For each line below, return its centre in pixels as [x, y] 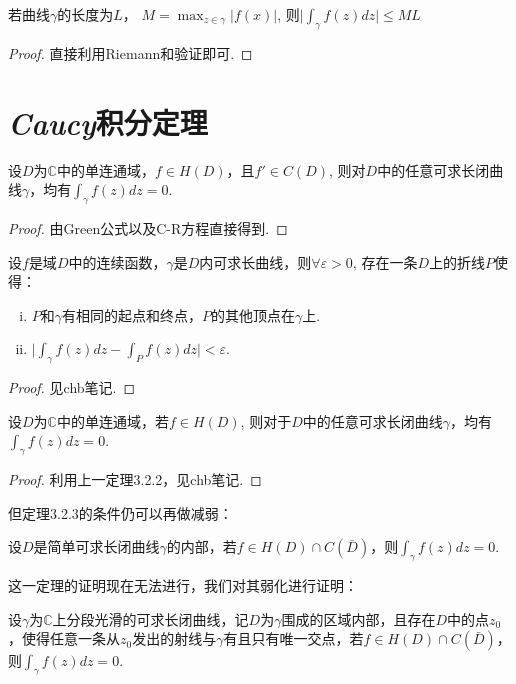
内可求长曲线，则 [255, 261]
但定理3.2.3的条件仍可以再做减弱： [120, 512]
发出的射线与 [174, 638]
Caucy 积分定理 [108, 122]
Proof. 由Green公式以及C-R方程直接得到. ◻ [148, 227]
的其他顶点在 [253, 314]
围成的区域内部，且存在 [358, 618]
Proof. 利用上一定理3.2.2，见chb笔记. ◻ [135, 479]
